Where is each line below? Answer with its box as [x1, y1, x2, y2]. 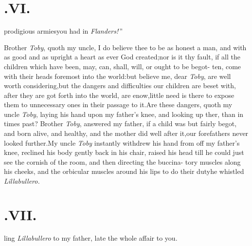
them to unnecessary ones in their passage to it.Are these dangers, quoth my [4, 99, 233, 110]
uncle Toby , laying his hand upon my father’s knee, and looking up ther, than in [4, 109, 244, 119]
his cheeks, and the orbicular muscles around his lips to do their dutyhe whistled [4, 166, 244, 176]
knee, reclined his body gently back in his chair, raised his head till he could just [4, 147, 244, 157]
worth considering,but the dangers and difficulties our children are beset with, [4, 80, 236, 91]
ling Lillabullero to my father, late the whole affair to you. [4, 232, 178, 243]
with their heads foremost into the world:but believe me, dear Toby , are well [4, 71, 231, 81]
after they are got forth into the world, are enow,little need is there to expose [4, 90, 234, 100]
